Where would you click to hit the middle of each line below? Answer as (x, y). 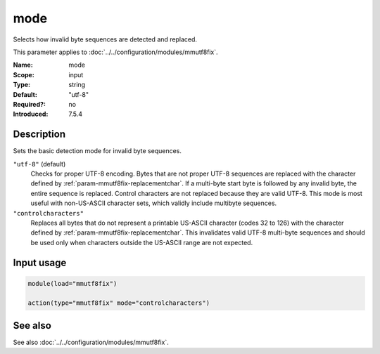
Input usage (40, 262)
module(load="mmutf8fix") (72, 283)
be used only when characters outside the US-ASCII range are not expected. (142, 242)
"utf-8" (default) (39, 164)
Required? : (29, 104)
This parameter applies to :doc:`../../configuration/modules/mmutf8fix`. (115, 52)
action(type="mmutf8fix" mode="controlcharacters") (119, 303)
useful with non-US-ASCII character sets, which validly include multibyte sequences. (154, 203)
